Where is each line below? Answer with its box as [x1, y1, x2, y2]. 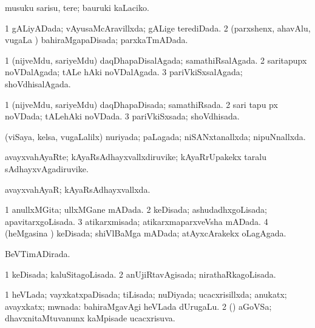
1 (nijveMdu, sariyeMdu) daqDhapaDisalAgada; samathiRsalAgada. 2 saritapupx [5, 53, 307, 66]
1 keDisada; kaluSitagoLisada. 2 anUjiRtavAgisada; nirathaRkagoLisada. [5, 267, 276, 280]
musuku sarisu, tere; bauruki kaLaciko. [5, 1, 149, 13]
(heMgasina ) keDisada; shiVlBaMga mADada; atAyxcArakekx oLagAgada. [5, 227, 286, 239]
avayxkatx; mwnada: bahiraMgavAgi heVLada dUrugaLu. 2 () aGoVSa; [5, 300, 272, 312]
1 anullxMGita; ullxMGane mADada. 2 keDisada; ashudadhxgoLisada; [5, 203, 267, 216]
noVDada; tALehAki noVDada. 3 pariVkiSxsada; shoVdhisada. [5, 110, 240, 122]
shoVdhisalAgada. [5, 77, 71, 90]
